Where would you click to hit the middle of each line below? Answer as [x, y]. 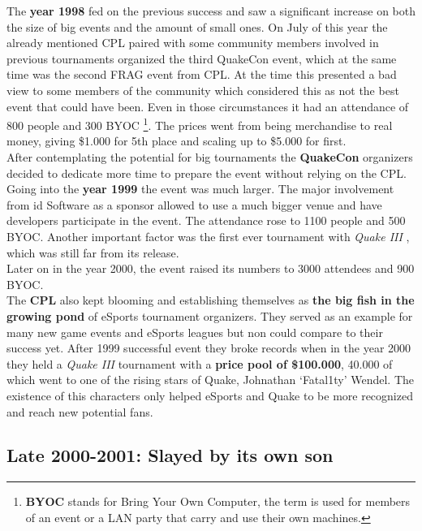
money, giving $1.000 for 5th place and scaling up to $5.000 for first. [177, 141]
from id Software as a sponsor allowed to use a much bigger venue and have [194, 204]
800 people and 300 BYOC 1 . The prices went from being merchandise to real [200, 124]
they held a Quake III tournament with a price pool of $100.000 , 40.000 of [200, 363]
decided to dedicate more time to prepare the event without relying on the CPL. [207, 173]
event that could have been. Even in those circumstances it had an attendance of [208, 106]
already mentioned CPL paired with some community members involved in [193, 43]
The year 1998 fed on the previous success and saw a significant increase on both [211, 11]
